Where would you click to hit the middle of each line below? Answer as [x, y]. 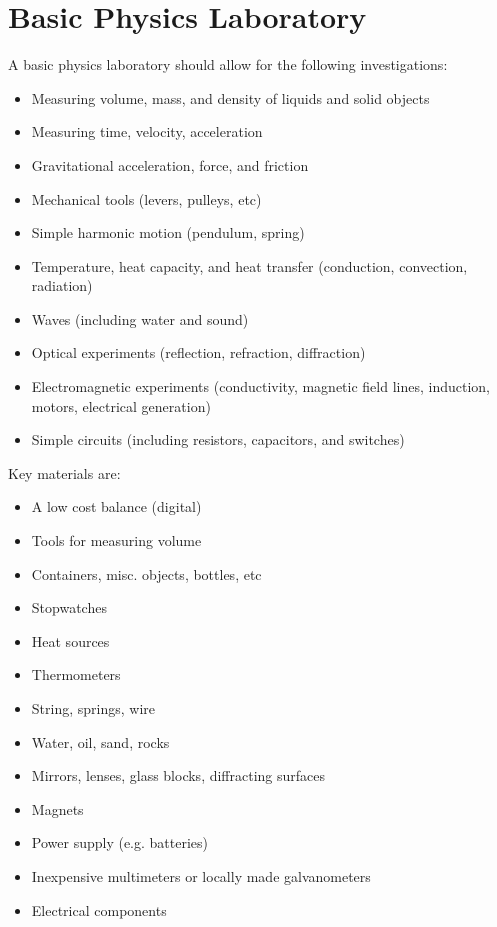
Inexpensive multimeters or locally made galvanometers [201, 875]
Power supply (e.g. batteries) [120, 842]
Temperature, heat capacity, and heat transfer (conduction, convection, [249, 265]
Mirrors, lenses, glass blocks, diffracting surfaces [178, 775]
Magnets [57, 808]
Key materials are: [64, 472]
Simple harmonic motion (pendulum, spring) [168, 232]
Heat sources [70, 640]
